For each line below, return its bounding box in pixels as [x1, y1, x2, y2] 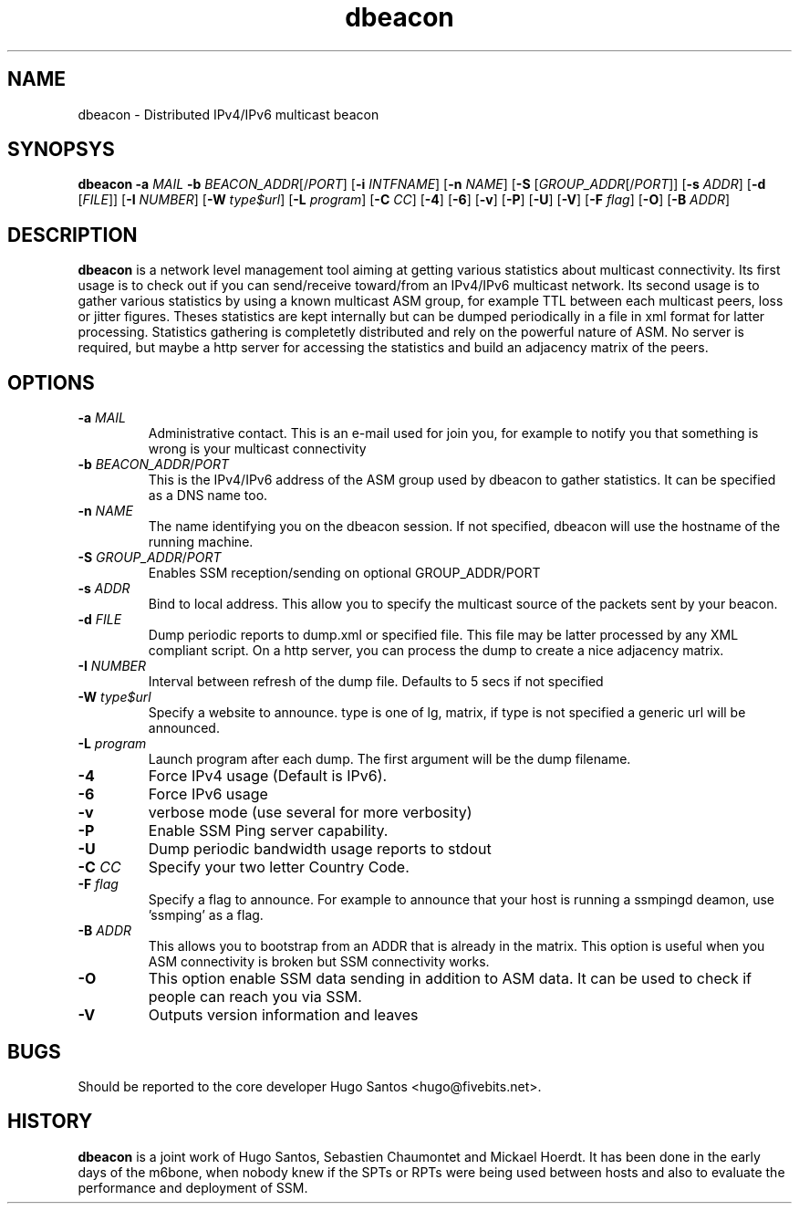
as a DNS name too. [148, 487, 268, 504]
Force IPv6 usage [148, 785, 268, 804]
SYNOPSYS [7, 138, 115, 162]
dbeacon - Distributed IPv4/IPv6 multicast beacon [78, 106, 379, 122]
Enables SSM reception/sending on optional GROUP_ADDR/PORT [148, 565, 541, 581]
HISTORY [7, 1110, 93, 1133]
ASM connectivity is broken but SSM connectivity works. [148, 954, 490, 970]
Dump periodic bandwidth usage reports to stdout [148, 840, 492, 859]
